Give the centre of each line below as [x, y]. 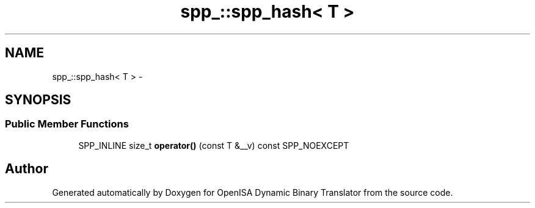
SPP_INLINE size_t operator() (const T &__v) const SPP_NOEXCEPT [214, 145]
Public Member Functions [67, 124]
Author [27, 169]
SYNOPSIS [38, 100]
